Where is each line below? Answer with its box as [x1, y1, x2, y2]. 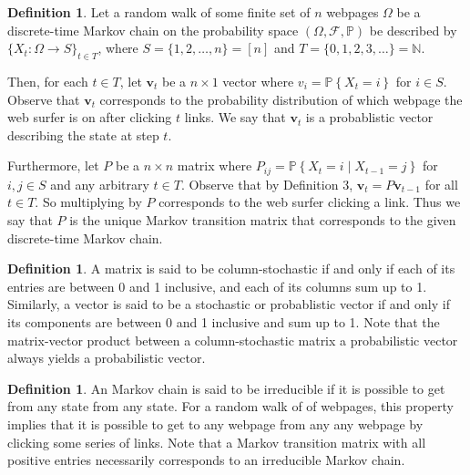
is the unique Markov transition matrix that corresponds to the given [69, 211, 456, 229]
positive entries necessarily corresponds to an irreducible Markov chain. [7, 450, 405, 470]
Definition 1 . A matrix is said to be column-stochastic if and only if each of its [7, 259, 455, 278]
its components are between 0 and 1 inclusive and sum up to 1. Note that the [7, 312, 440, 331]
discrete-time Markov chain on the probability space [7, 20, 299, 39]
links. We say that [184, 108, 286, 127]
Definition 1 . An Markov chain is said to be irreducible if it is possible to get [7, 378, 445, 398]
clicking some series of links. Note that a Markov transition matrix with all [7, 432, 426, 451]
